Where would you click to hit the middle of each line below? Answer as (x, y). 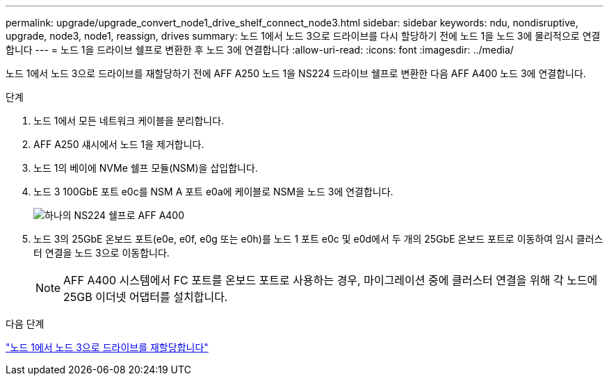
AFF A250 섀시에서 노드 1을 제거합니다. (119, 144)
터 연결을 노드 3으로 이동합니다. (101, 253)
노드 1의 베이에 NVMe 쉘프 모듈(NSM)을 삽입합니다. (146, 168)
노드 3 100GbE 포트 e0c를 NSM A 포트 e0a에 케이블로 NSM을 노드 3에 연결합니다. (213, 192)
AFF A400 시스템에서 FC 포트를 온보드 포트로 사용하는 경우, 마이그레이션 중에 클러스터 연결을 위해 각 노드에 (331, 280)
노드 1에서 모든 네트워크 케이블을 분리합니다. (129, 121)
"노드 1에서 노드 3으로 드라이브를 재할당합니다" (107, 347)
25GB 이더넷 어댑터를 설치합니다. (146, 297)
